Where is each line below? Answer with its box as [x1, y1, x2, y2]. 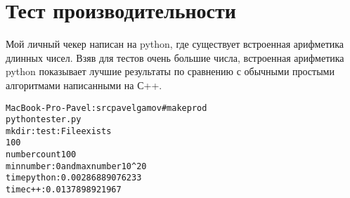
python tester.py [6, 114, 82, 125]
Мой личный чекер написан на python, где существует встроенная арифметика [6, 37, 344, 51]
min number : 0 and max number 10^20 [6, 161, 147, 171]
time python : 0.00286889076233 [6, 173, 142, 183]
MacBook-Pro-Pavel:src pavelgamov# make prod [6, 103, 207, 113]
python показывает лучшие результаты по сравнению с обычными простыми [6, 64, 335, 79]
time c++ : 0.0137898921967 [6, 185, 122, 195]
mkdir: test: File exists [6, 126, 112, 136]
